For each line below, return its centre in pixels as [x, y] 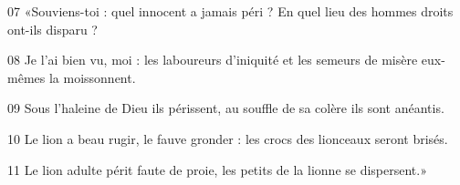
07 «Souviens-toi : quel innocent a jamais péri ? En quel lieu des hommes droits [230, 11]
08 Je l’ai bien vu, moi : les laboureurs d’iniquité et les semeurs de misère [213, 60]
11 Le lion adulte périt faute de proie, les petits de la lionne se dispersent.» [217, 169]
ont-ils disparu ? [52, 29]
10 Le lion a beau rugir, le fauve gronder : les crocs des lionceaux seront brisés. [228, 138]
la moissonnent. [92, 77]
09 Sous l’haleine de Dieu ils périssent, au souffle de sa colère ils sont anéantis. [226, 108]
